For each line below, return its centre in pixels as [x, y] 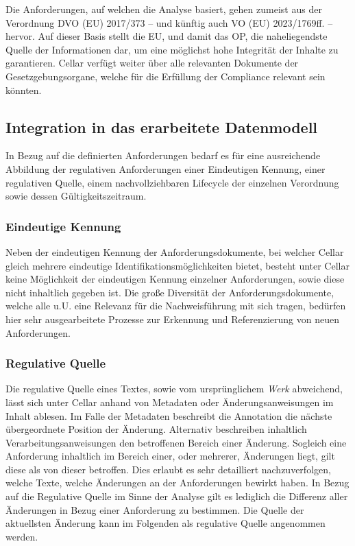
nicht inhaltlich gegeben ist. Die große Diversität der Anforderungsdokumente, [170, 292]
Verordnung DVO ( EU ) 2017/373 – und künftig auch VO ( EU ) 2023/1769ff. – [169, 22]
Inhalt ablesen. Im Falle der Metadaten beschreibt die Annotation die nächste [169, 415]
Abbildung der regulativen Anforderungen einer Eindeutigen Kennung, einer [166, 168]
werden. [22, 536]
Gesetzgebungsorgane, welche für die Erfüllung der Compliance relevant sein [166, 76]
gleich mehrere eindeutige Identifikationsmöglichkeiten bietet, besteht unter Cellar [177, 265]
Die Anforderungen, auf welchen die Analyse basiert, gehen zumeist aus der [164, 9]
